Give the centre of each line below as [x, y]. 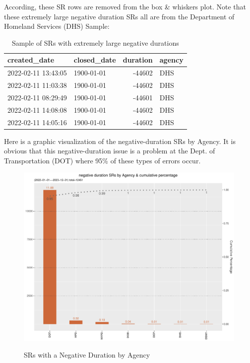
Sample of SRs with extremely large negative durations [95, 42]
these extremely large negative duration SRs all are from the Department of [119, 16]
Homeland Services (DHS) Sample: [57, 26]
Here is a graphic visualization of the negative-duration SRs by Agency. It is [120, 141]
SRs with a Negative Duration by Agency [87, 355]
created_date [31, 60]
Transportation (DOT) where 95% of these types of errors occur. [102, 160]
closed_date [95, 60]
